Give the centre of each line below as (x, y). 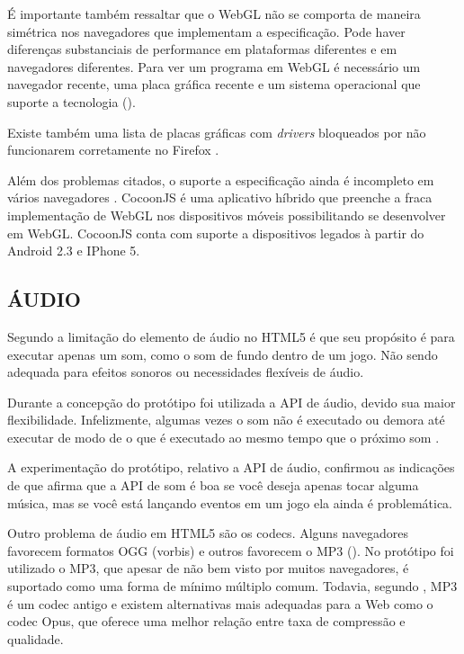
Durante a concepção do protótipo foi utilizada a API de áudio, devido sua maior (232, 402)
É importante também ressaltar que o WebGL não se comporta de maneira (214, 13)
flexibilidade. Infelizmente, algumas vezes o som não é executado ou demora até (226, 420)
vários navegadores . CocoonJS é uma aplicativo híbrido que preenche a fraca (220, 197)
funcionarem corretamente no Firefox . (113, 150)
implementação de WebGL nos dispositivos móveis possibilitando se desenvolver (227, 215)
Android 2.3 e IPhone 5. (74, 251)
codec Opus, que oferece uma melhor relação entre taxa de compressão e (206, 621)
